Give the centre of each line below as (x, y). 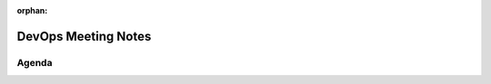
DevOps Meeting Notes (84, 36)
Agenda (35, 62)
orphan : (32, 10)
